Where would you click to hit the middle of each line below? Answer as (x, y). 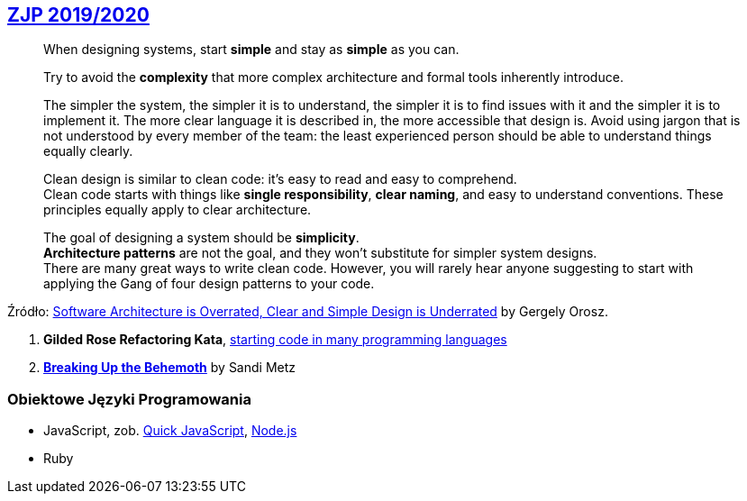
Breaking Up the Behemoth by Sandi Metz (170, 368)
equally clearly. (88, 151)
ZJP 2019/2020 (78, 15)
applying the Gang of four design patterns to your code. (209, 284)
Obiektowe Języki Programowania (129, 399)
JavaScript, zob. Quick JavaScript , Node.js (170, 431)
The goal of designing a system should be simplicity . (201, 238)
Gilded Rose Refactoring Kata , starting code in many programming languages (275, 340)
